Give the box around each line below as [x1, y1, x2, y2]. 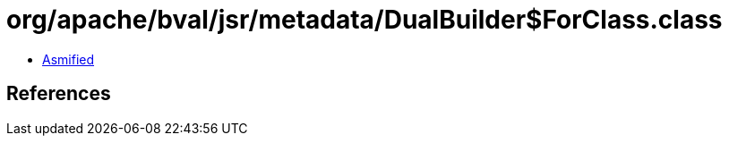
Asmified [42, 51, 95, 67]
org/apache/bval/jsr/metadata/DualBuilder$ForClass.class [6, 4, 723, 35]
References [6, 82, 111, 105]
